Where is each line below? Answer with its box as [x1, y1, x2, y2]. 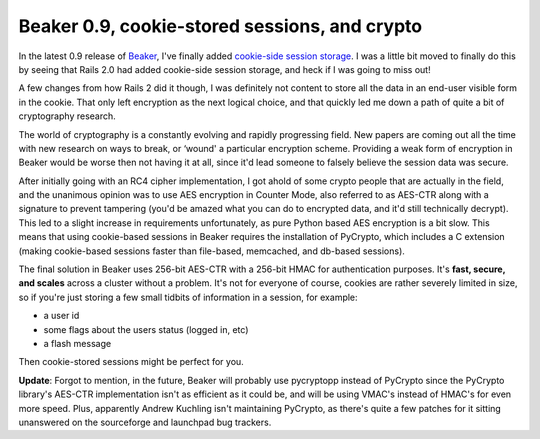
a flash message [43, 337, 112, 349]
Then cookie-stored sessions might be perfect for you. [18, 356, 244, 368]
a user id [43, 310, 80, 322]
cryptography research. [18, 110, 117, 122]
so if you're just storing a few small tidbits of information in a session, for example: [18, 291, 359, 303]
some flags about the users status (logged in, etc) [43, 323, 249, 335]
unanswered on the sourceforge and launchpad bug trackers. [18, 416, 272, 428]
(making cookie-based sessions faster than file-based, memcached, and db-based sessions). [18, 245, 405, 257]
